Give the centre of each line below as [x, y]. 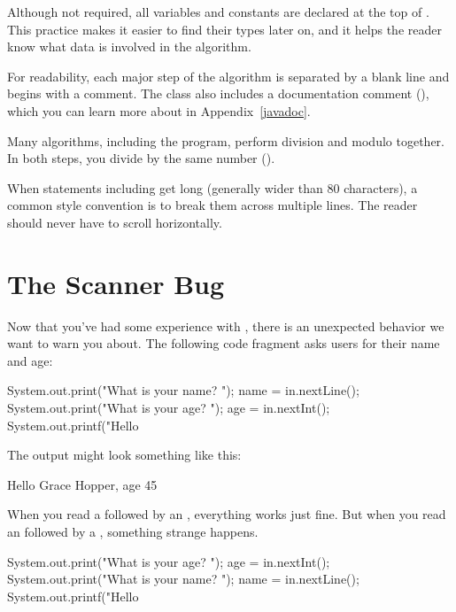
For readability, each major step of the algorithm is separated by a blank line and [228, 76]
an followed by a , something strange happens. [133, 531]
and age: [30, 360]
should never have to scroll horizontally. [115, 222]
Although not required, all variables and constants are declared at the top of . [218, 12]
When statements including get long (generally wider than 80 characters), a [213, 187]
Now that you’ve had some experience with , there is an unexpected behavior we [226, 325]
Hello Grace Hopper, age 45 [82, 484]
